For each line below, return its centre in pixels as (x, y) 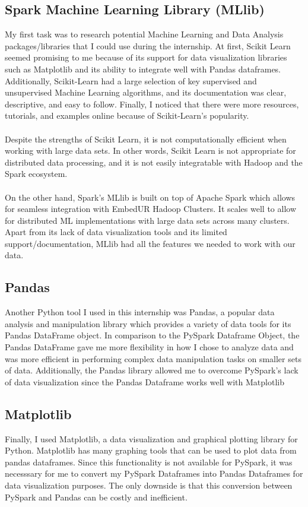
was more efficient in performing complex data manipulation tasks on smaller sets (153, 358)
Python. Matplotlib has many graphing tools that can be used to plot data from (151, 450)
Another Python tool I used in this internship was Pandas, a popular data (140, 312)
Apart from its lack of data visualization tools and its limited (116, 232)
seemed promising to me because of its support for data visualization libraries (146, 57)
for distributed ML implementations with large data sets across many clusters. (147, 220)
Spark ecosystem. (36, 174)
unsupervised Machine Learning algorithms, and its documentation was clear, (146, 92)
